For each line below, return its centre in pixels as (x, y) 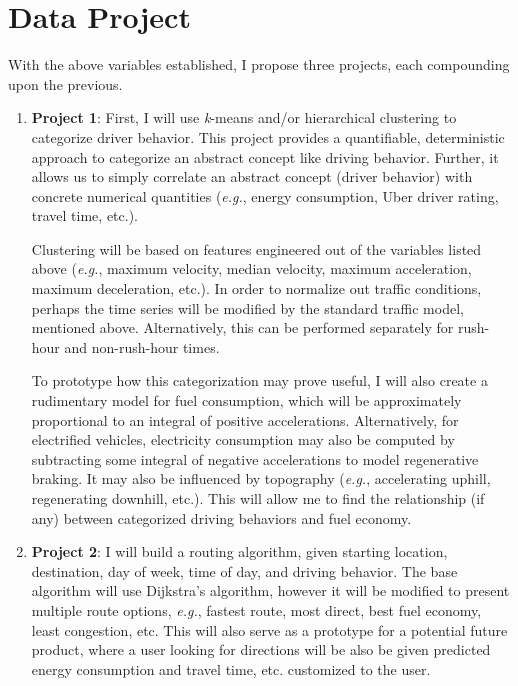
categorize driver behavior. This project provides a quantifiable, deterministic (268, 136)
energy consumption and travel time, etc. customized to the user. (231, 668)
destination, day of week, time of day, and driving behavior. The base (244, 570)
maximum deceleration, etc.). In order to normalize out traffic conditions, (256, 288)
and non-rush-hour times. (142, 346)
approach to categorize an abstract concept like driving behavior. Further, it (265, 156)
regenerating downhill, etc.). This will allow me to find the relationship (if (258, 498)
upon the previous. (65, 83)
